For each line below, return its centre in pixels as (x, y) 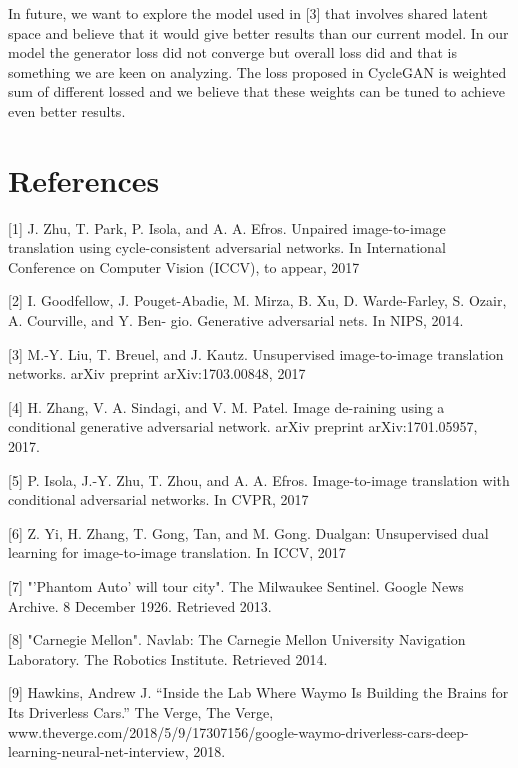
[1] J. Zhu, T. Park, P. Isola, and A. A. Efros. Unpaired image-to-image (227, 227)
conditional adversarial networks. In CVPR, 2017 (158, 499)
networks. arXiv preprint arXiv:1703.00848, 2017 (157, 373)
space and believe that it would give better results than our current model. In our (258, 32)
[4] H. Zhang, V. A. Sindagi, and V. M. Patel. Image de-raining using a (226, 406)
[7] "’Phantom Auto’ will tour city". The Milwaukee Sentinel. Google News (236, 586)
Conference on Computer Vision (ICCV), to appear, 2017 (184, 266)
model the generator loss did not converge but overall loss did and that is (232, 52)
